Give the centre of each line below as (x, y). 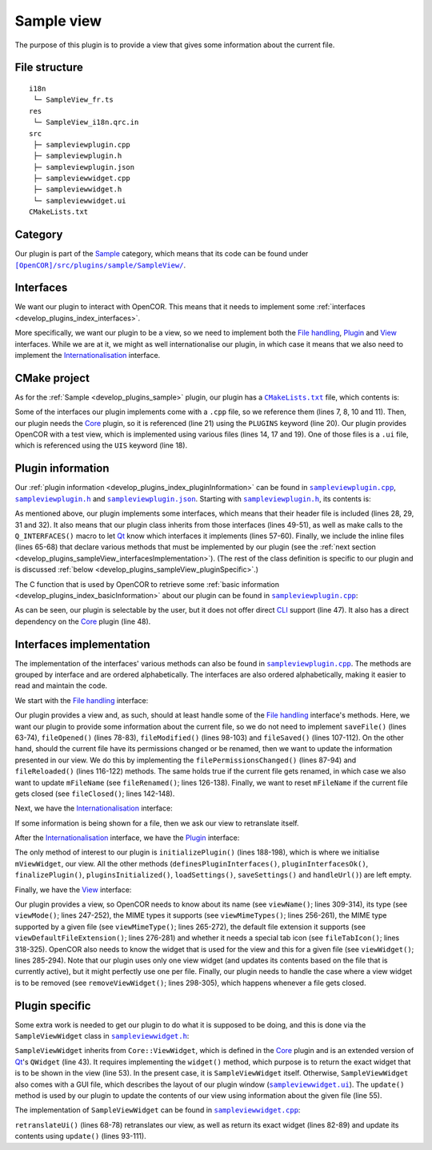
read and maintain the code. (61, 686)
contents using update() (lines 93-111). (81, 1136)
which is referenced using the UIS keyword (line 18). (101, 445)
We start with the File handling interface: (82, 700)
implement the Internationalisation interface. (88, 356)
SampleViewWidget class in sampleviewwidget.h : (102, 1036)
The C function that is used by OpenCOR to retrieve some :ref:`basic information (147, 584)
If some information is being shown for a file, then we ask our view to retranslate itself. (157, 823)
